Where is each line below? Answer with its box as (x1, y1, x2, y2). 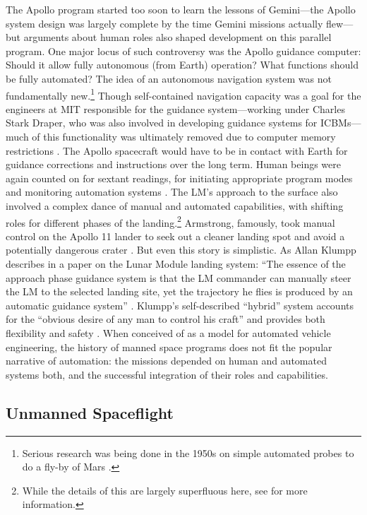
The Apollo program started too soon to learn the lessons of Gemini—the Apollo (6, 2, 356, 16)
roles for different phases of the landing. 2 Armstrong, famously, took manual (6, 213, 335, 230)
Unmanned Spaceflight (6, 401, 174, 423)
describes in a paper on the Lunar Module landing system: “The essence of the (6, 256, 346, 271)
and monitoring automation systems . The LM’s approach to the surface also (6, 184, 338, 199)
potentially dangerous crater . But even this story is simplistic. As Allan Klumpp (6, 242, 356, 257)
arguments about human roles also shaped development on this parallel (23, 30, 332, 45)
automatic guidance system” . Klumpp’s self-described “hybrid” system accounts (6, 297, 354, 312)
